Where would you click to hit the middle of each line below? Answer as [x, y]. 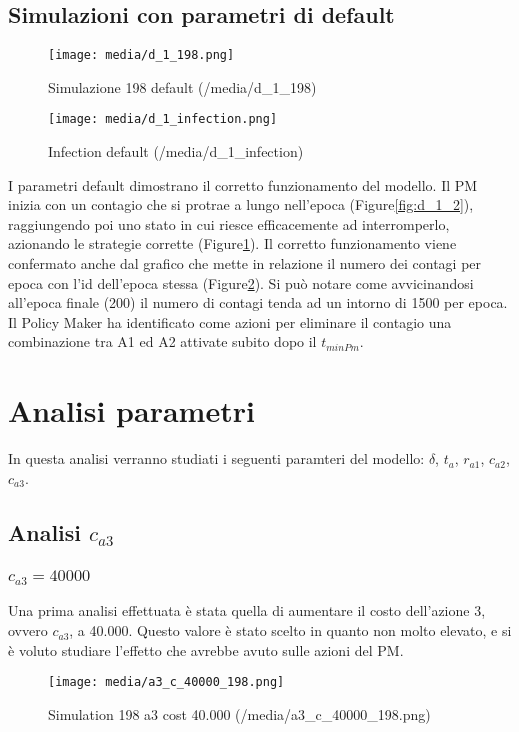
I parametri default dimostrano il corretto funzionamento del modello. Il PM [243, 184]
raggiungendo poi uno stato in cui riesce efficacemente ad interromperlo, [229, 223]
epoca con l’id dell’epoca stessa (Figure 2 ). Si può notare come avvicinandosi [241, 282]
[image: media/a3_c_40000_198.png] [166, 682]
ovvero [28, 630]
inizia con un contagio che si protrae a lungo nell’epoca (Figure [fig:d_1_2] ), [241, 204]
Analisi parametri [131, 410]
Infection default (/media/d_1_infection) [176, 151]
